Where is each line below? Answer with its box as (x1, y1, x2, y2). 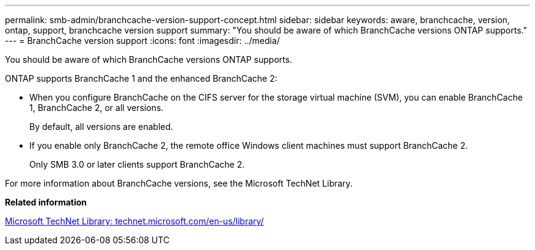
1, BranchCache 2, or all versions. (29, 102, 164, 113)
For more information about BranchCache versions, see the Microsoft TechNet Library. (5, 178, 353, 188)
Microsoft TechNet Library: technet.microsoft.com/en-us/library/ (5, 216, 264, 226)
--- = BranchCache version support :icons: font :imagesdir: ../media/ (5, 35, 280, 46)
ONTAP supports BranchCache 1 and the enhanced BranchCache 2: (5, 73, 278, 84)
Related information (5, 197, 87, 207)
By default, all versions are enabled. (29, 121, 173, 132)
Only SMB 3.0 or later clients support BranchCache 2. (29, 159, 245, 170)
